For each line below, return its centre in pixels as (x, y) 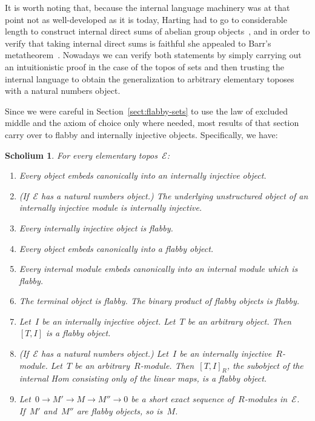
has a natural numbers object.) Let (104, 353)
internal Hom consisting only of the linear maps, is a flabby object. (143, 378)
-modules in (266, 399)
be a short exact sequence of (182, 399)
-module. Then (167, 365)
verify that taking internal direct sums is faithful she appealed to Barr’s (138, 43)
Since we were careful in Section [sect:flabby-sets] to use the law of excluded (147, 111)
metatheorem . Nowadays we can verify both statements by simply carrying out (153, 55)
